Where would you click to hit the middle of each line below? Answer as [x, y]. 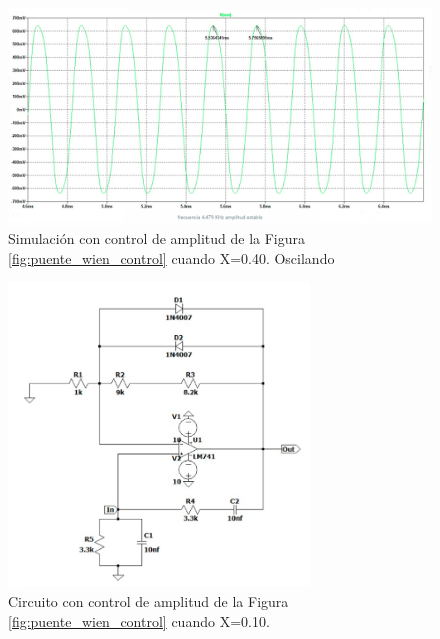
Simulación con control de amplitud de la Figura [157, 238]
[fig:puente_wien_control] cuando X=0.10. [139, 620]
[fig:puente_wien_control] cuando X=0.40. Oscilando [171, 257]
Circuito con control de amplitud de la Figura [148, 600]
